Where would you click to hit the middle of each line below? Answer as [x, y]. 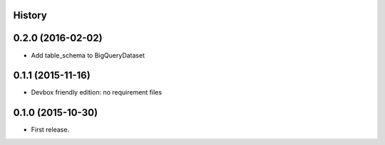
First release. [50, 130]
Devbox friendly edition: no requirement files [97, 92]
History [30, 15]
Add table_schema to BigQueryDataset [88, 55]
